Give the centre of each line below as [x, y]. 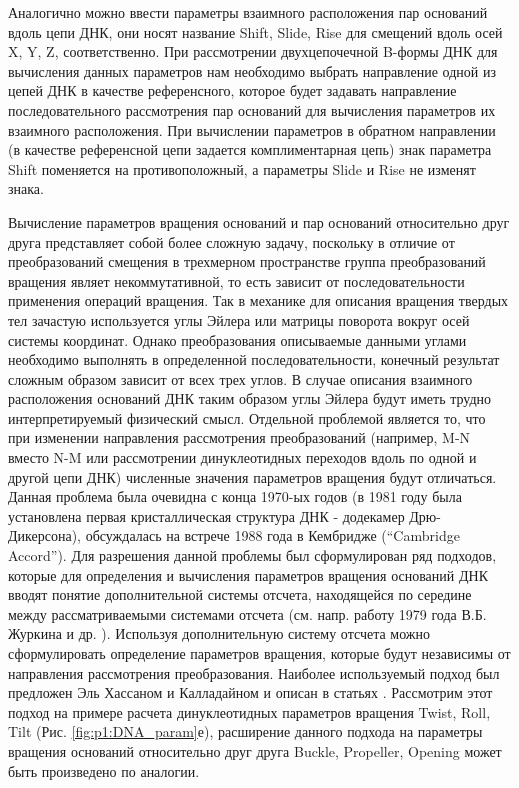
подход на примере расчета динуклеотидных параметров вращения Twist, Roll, [249, 711]
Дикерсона [40, 535]
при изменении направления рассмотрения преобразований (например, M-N [239, 437]
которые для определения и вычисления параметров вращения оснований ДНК [248, 574]
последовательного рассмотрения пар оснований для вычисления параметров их [252, 109]
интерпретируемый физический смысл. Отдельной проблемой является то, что [247, 417]
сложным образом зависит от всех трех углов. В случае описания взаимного [240, 378]
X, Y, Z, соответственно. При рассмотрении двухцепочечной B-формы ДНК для [253, 51]
